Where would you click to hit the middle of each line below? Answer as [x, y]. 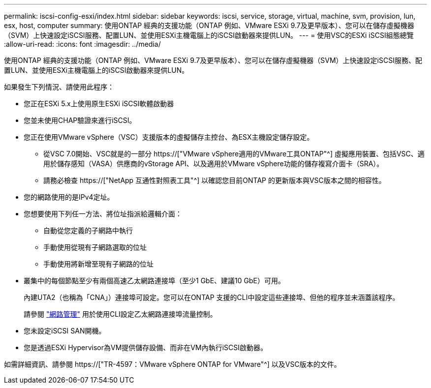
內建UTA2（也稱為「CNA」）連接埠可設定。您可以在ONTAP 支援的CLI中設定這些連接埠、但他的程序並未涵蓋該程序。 [212, 297]
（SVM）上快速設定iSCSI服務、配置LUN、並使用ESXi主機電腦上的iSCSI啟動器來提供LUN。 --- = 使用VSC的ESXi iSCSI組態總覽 [209, 35]
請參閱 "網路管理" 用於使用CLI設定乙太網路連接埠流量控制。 [120, 314]
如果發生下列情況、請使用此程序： [59, 87]
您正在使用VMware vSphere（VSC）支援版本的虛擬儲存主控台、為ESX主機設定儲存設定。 [169, 137]
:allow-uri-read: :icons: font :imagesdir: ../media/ [82, 44]
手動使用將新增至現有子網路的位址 [98, 264]
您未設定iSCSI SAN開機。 [65, 331]
